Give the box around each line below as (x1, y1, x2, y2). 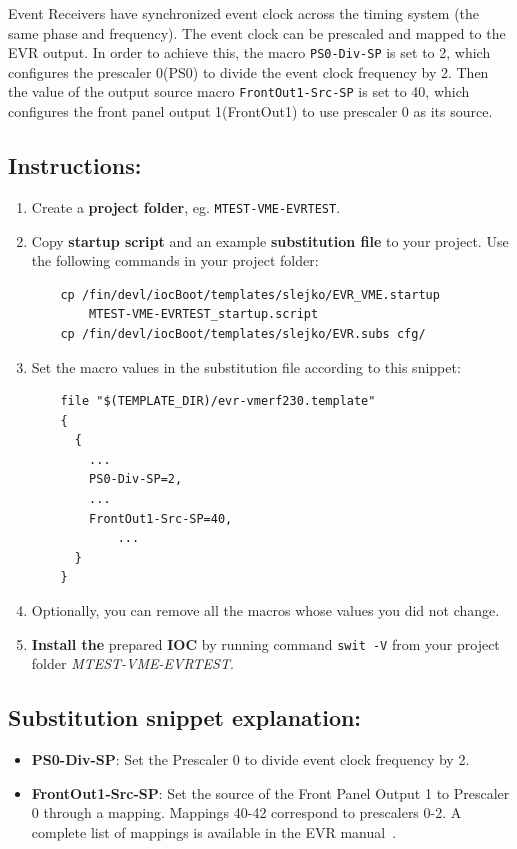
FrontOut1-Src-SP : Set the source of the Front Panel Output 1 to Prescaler (31, 782, 510, 803)
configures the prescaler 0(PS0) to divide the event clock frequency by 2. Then (8, 61, 489, 82)
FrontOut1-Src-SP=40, (89, 511, 233, 526)
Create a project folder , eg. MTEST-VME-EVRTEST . (31, 196, 341, 217)
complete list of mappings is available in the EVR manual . (31, 821, 397, 842)
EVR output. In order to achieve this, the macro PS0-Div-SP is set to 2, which (8, 42, 491, 63)
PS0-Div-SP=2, (89, 472, 183, 487)
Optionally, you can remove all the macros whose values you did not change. (31, 600, 500, 621)
